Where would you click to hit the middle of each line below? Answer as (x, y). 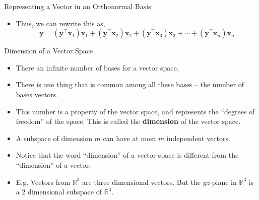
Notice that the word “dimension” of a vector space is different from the (127, 155)
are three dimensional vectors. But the (142, 182)
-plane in (223, 182)
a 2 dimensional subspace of (59, 192)
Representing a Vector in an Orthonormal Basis (78, 6)
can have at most (129, 138)
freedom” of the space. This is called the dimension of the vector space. (128, 121)
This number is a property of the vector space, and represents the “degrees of (135, 111)
